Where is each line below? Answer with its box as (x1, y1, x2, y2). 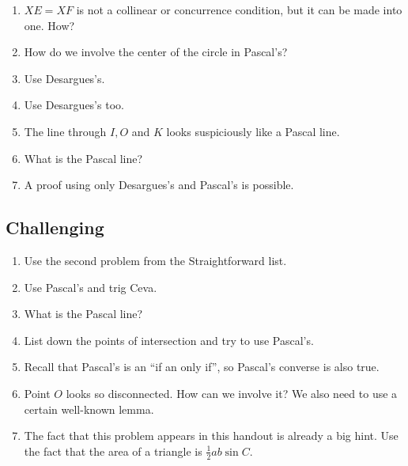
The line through (24, 123, 107, 139)
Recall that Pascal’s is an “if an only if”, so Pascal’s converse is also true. (24, 358, 380, 375)
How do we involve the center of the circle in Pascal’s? (24, 44, 288, 60)
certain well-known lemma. (24, 400, 154, 417)
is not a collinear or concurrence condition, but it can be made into (76, 2, 402, 17)
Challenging (6, 215, 104, 240)
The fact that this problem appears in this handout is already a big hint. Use (24, 427, 399, 444)
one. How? (24, 17, 75, 33)
